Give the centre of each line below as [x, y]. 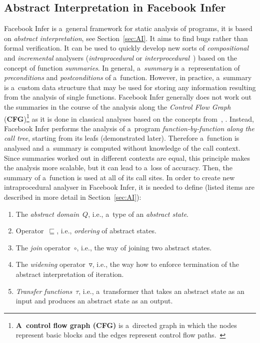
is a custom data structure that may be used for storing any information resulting [130, 87]
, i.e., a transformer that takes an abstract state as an [161, 291]
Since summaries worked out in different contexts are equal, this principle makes [127, 157]
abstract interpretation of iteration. [70, 274]
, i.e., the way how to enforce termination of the [166, 264]
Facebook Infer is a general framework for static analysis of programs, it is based [128, 28]
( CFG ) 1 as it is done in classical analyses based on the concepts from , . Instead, [129, 118]
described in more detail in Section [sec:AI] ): [73, 197]
